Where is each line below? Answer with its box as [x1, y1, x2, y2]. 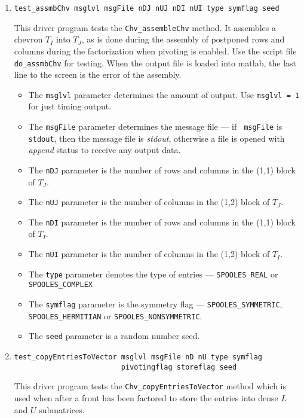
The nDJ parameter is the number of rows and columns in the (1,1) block [28, 163, 296, 176]
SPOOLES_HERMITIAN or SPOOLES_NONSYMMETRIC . [28, 309, 202, 322]
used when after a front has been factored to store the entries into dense [14, 391, 278, 404]
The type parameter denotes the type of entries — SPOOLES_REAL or [28, 267, 278, 280]
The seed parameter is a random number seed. [28, 329, 200, 342]
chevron [14, 33, 43, 45]
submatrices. [39, 403, 85, 416]
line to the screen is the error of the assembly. [14, 68, 182, 81]
